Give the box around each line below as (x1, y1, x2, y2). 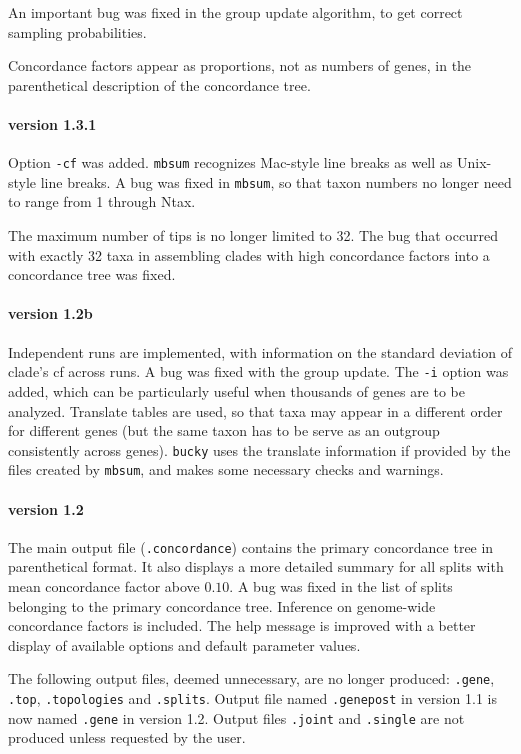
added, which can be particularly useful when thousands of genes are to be (8, 380, 466, 401)
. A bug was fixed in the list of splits (229, 576, 453, 597)
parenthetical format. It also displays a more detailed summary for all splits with (8, 556, 504, 577)
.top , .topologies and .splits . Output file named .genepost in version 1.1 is (8, 688, 497, 709)
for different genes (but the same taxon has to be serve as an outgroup (8, 420, 440, 441)
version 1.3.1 (8, 113, 97, 134)
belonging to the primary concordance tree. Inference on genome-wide (8, 595, 436, 616)
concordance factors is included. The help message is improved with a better (8, 615, 476, 636)
